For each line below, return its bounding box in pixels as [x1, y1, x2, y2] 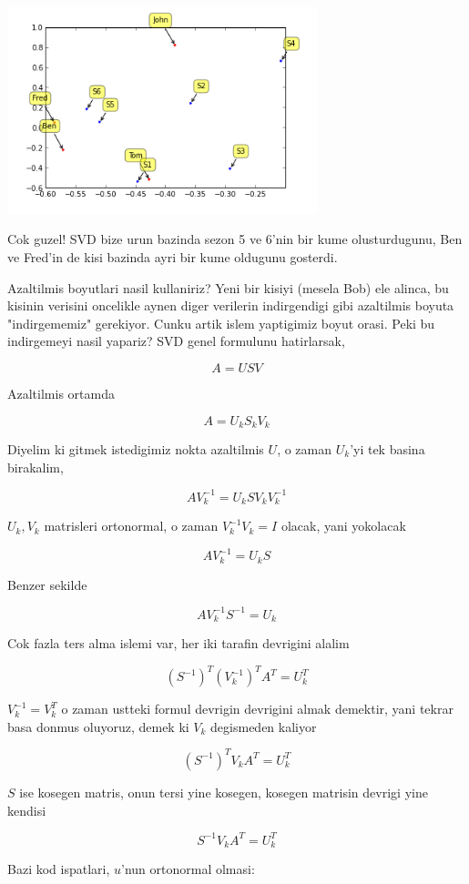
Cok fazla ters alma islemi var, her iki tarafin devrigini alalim [7, 634, 350, 653]
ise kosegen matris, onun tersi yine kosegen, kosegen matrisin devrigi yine [19, 782, 428, 801]
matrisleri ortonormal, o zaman [44, 516, 219, 535]
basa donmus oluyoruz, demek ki [7, 716, 189, 736]
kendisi [7, 800, 46, 819]
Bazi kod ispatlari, [7, 859, 110, 879]
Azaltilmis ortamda [7, 383, 115, 402]
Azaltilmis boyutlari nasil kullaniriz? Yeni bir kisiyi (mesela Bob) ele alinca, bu [7, 278, 449, 297]
